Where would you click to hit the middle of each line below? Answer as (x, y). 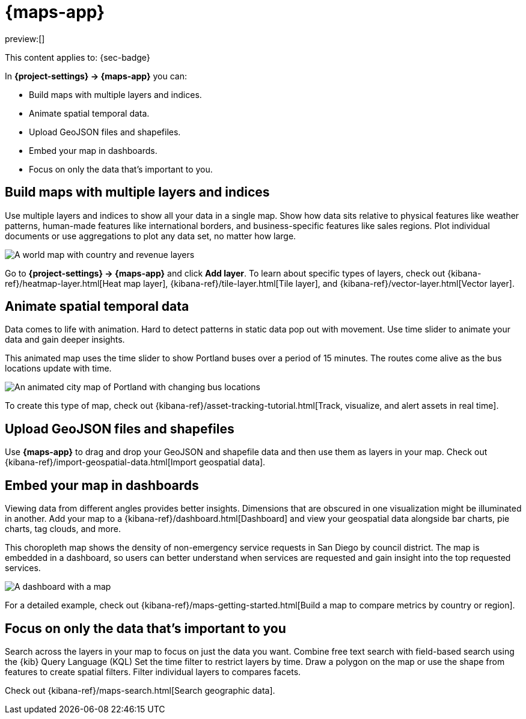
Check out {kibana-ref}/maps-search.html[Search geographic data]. (140, 690)
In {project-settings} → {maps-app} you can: (96, 76)
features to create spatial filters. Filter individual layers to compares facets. (153, 672)
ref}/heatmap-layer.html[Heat (63, 283)
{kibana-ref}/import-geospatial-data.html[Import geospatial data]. (135, 462)
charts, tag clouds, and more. (63, 529)
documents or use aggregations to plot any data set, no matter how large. (151, 236)
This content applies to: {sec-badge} (78, 57)
